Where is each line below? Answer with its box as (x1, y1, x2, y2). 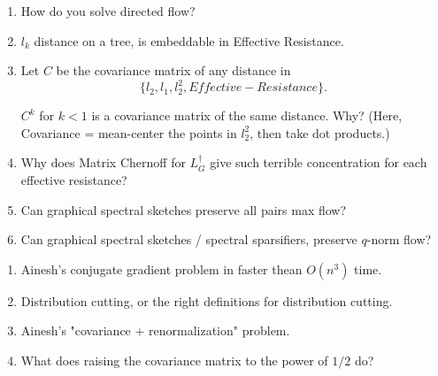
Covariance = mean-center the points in (20, 123, 237, 142)
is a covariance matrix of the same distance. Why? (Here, (91, 106, 403, 125)
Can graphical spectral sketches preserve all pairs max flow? (20, 200, 347, 219)
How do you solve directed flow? (20, 2, 196, 19)
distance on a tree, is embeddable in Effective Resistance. (34, 31, 344, 50)
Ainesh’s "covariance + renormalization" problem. (20, 321, 290, 340)
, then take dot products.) (250, 123, 390, 142)
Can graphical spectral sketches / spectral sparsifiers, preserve (20, 230, 357, 249)
